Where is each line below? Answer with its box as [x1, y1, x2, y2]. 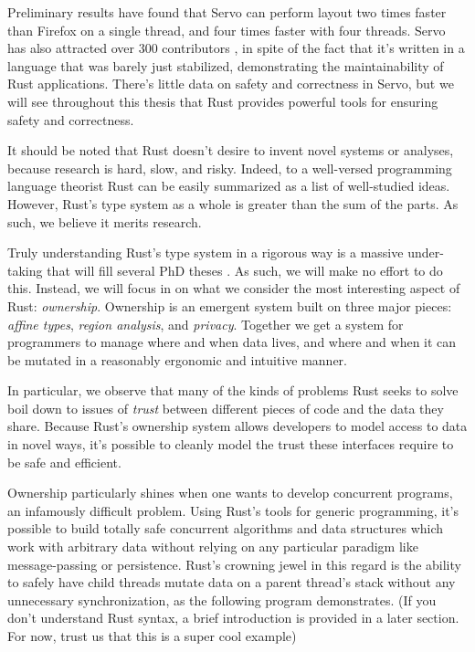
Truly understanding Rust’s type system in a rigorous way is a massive [7, 243, 404, 262]
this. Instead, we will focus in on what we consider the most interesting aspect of [7, 279, 460, 298]
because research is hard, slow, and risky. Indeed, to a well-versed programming [7, 158, 452, 177]
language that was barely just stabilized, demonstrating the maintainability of [7, 56, 444, 75]
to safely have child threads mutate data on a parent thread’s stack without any [7, 573, 456, 592]
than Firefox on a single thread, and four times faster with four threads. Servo [7, 20, 446, 39]
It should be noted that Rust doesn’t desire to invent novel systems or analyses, [7, 141, 454, 160]
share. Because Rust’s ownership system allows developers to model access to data [7, 416, 468, 436]
